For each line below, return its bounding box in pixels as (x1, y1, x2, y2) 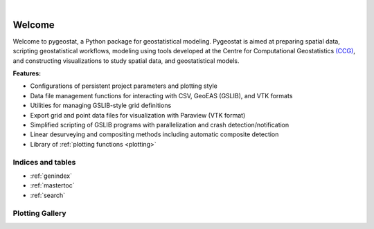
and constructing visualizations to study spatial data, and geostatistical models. (12, 56, 240, 65)
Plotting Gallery (12, 208, 66, 218)
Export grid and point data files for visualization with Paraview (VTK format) (30, 111, 246, 119)
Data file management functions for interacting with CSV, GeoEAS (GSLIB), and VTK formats (30, 91, 293, 100)
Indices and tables (12, 157, 76, 167)
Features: (12, 69, 42, 77)
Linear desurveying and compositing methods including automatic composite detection (30, 130, 279, 138)
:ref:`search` (30, 191, 66, 199)
